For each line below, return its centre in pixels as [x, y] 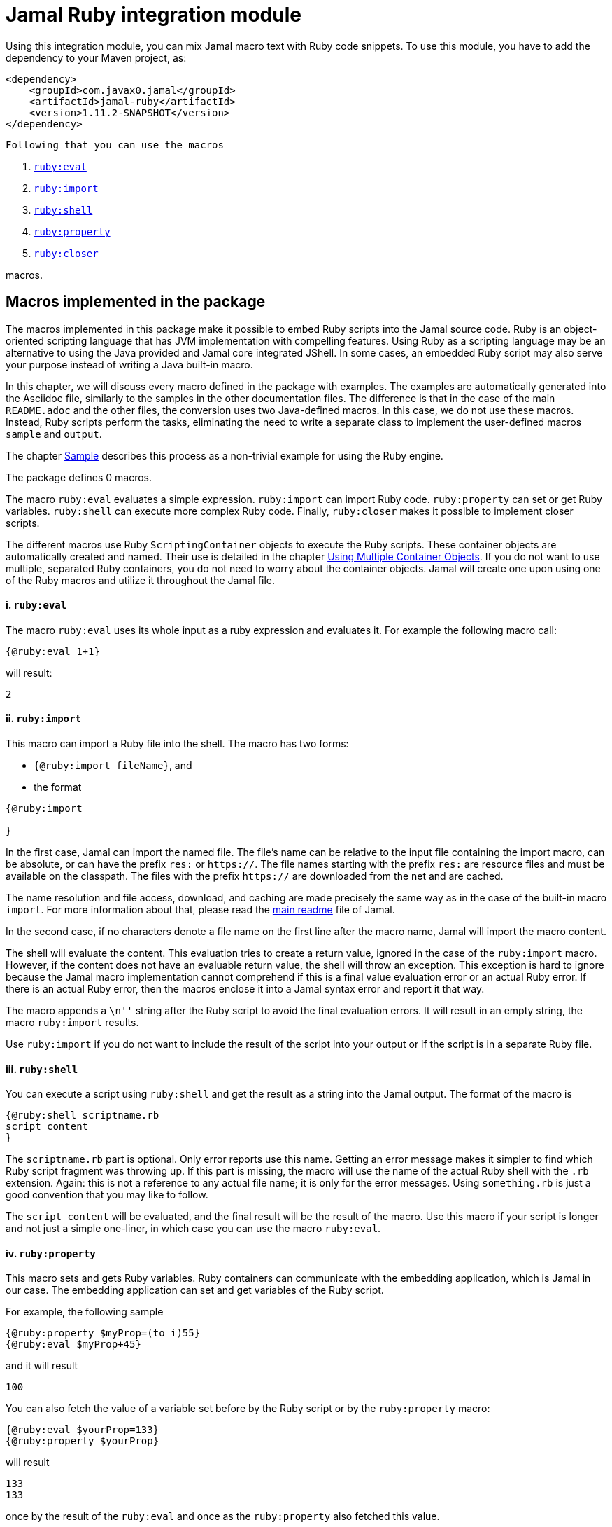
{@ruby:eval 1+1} [53, 651]
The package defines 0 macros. [79, 477]
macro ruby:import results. [72, 1023]
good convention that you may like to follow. [107, 1195]
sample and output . [54, 434]
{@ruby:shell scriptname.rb [83, 1115]
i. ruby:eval [36, 605]
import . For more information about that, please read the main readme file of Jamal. [200, 910]
